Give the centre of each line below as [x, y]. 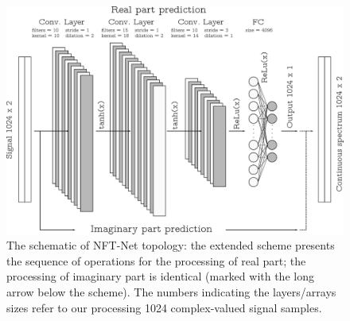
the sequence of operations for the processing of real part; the [156, 260]
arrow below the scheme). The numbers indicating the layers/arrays [171, 291]
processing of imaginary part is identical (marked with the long [160, 276]
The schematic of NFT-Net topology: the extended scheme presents [171, 245]
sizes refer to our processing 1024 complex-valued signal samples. [164, 307]
